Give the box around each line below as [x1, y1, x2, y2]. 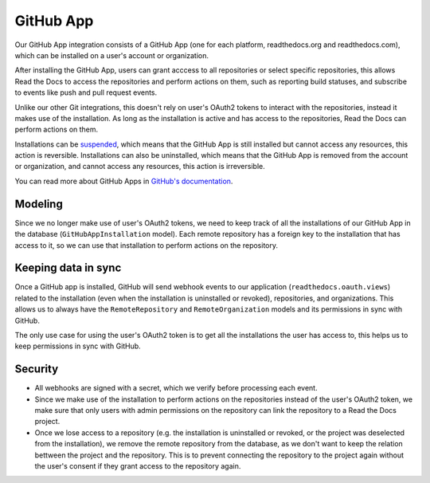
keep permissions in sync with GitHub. [14, 341, 141, 351]
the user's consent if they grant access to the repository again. [34, 461, 241, 471]
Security [14, 363, 59, 376]
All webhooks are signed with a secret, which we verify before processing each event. [34, 383, 318, 393]
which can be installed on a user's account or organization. [14, 50, 209, 60]
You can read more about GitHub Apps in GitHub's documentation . [14, 176, 233, 186]
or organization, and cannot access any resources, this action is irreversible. [14, 162, 266, 171]
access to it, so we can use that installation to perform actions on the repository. [14, 240, 279, 250]
